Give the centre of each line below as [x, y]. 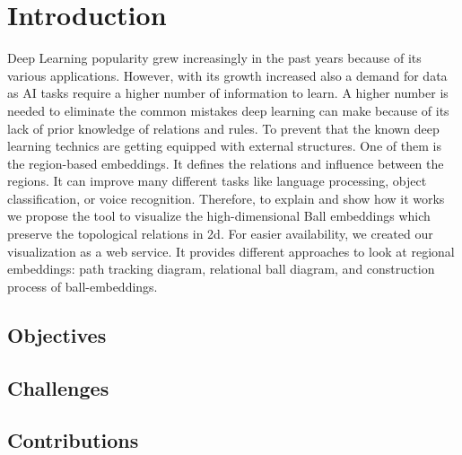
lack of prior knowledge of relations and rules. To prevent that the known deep [223, 128]
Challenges [58, 387]
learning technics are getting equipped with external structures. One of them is [224, 146]
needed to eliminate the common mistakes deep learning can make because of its [228, 110]
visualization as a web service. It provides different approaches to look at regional [231, 251]
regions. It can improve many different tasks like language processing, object [217, 181]
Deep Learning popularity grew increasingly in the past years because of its [214, 58]
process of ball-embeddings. [83, 286]
